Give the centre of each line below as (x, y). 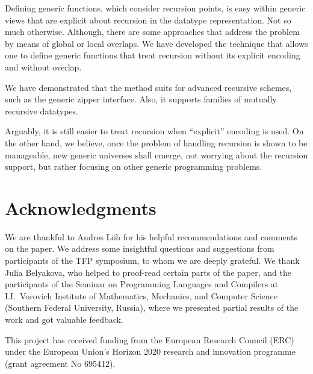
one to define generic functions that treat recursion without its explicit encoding (153, 55)
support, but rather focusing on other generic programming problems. (134, 167)
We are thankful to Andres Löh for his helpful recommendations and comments (151, 236)
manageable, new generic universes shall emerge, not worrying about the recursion (156, 154)
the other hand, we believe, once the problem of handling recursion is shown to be (156, 142)
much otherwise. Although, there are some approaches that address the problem (152, 32)
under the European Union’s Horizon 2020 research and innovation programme (150, 351)
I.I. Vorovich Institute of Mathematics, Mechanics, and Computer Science (141, 295)
